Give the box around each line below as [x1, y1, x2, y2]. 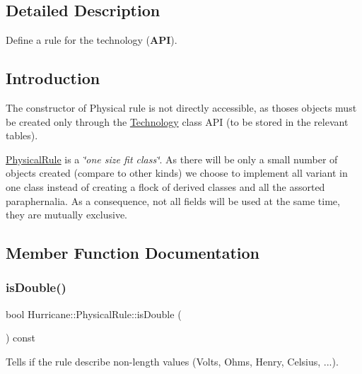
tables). [6, 128, 38, 143]
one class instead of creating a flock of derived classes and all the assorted [6, 179, 325, 194]
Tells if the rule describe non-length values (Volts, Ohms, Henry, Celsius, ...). [6, 353, 339, 368]
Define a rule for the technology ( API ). [6, 33, 177, 47]
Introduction [6, 67, 100, 89]
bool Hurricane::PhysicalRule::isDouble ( [6, 306, 182, 321]
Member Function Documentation [6, 242, 260, 264]
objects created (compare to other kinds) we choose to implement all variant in [6, 165, 348, 180]
